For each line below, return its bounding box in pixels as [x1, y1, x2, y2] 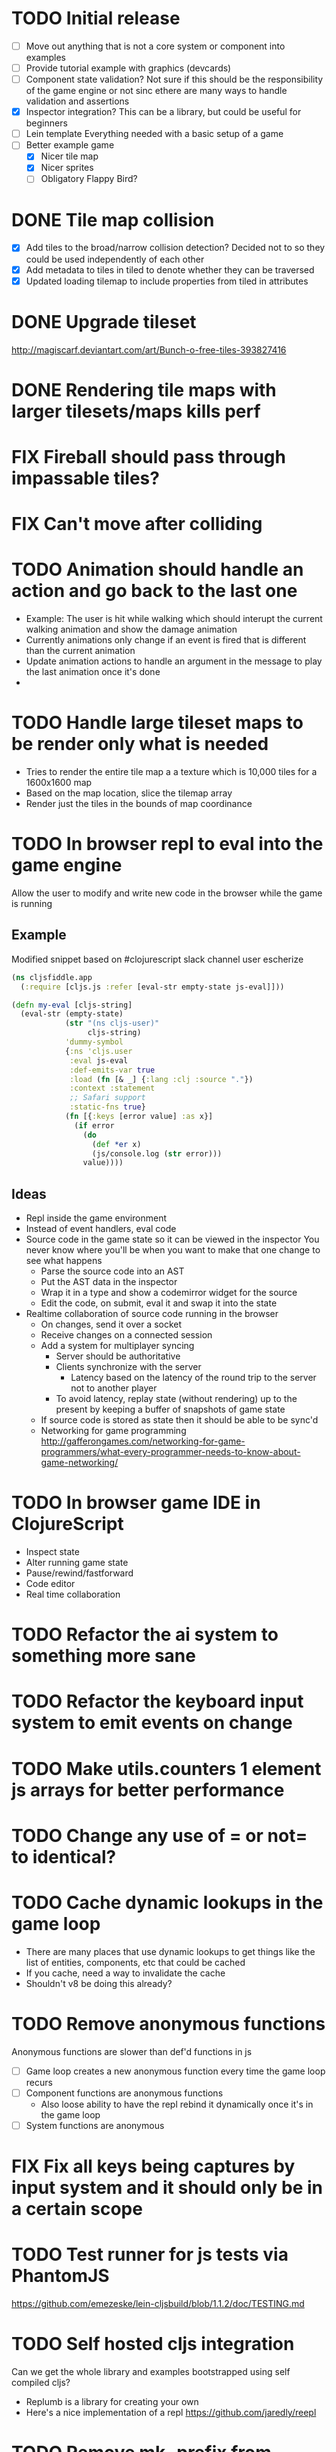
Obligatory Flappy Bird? [40, 173, 138, 185]
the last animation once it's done [25, 666, 161, 678]
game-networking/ [40, 1457, 119, 1469]
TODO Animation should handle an [11, 558, 304, 581]
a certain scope [11, 2198, 143, 2220]
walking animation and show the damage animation [25, 623, 238, 636]
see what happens [25, 1255, 103, 1267]
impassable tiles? [11, 467, 160, 489]
